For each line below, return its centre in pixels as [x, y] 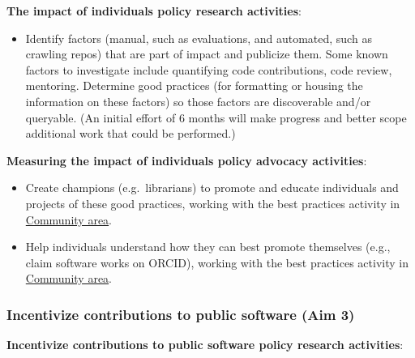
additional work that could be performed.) [130, 133]
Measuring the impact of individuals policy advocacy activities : [187, 160]
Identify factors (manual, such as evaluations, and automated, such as [199, 38]
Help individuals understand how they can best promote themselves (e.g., [208, 247]
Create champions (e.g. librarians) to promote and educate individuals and [212, 188]
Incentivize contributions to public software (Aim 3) [181, 314]
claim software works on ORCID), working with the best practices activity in [217, 262]
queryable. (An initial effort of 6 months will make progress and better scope [216, 117]
